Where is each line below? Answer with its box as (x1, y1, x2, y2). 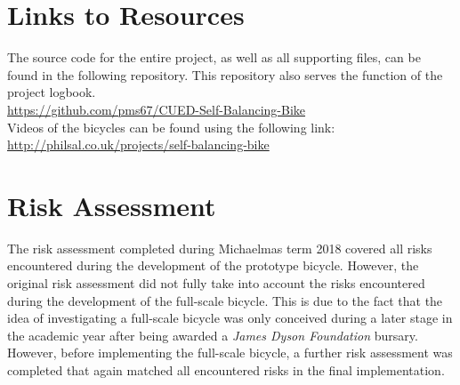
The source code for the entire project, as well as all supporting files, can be (7, 48, 421, 67)
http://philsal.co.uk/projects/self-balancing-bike (7, 135, 270, 154)
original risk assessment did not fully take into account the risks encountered (7, 274, 425, 292)
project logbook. (7, 83, 96, 101)
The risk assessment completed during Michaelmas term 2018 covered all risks (7, 238, 432, 257)
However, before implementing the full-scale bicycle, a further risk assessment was (7, 343, 453, 362)
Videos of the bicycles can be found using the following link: (7, 117, 335, 136)
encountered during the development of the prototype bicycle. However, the (7, 256, 419, 275)
